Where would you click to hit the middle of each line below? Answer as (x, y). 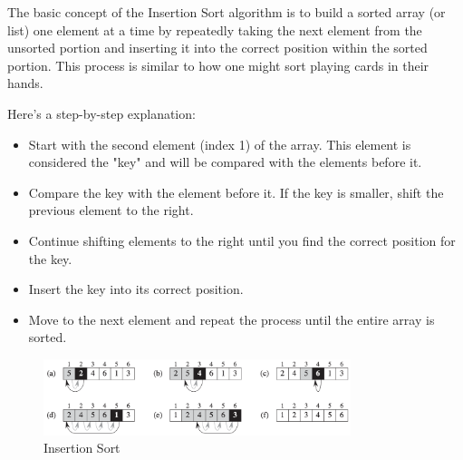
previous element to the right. (111, 210)
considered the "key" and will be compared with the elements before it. (225, 162)
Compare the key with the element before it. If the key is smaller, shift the (236, 192)
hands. (25, 83)
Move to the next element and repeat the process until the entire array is (231, 319)
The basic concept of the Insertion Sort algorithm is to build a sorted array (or (227, 12)
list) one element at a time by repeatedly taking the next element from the (215, 29)
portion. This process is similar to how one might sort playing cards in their (218, 65)
